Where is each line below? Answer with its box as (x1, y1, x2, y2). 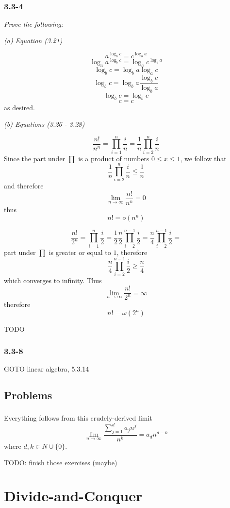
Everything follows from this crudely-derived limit (4, 413, 152, 423)
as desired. (4, 102, 35, 113)
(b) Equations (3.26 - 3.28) (4, 119, 85, 129)
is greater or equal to (49, 247, 111, 257)
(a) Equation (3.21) (4, 35, 63, 45)
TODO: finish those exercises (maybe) (4, 457, 117, 467)
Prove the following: (4, 19, 64, 29)
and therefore (4, 181, 44, 191)
